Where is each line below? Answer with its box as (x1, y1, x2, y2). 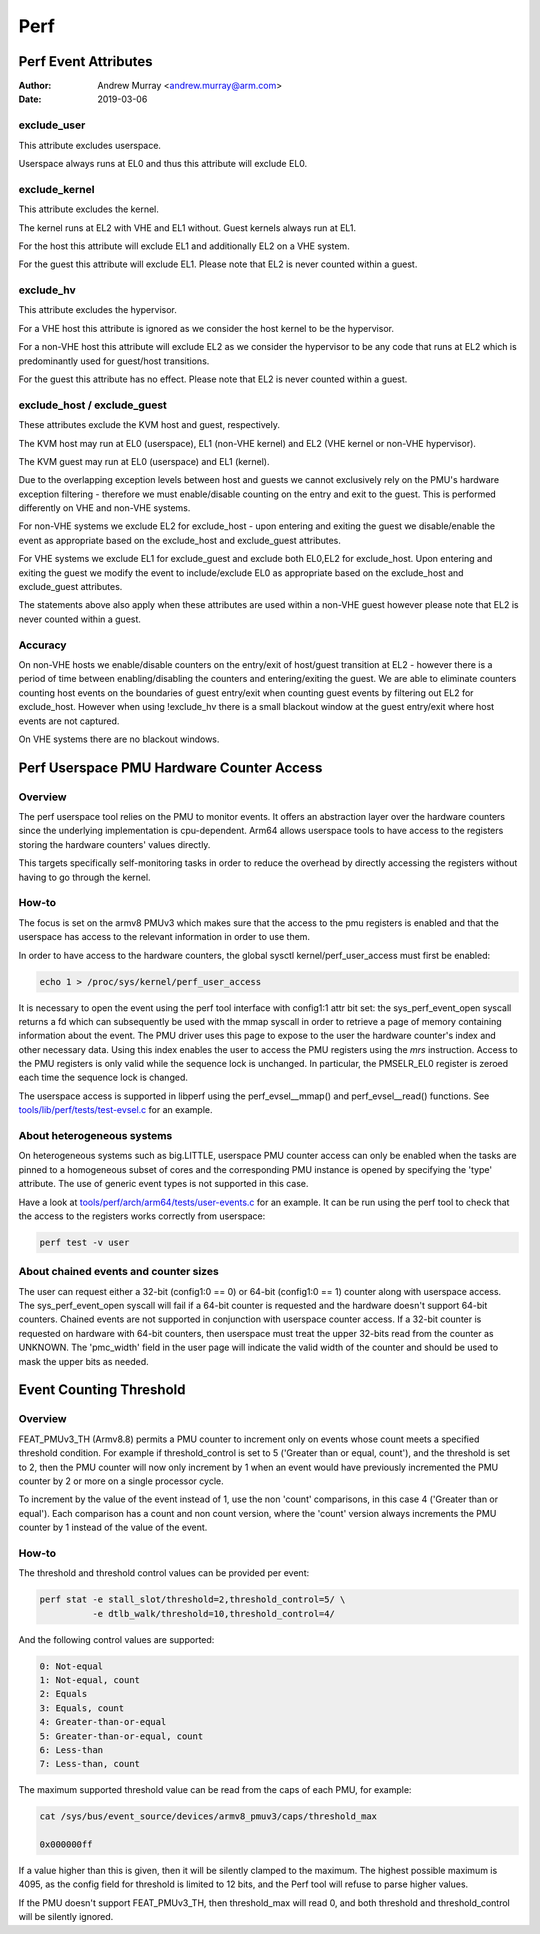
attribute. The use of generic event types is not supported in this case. (18, 1178, 309, 1190)
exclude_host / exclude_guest (18, 398, 167, 412)
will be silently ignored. (18, 1911, 114, 1923)
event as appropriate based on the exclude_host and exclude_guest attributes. (18, 534, 342, 546)
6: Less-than (39, 1744, 104, 1755)
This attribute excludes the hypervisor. (18, 304, 177, 316)
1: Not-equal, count (39, 1675, 140, 1686)
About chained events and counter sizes (18, 1265, 219, 1279)
